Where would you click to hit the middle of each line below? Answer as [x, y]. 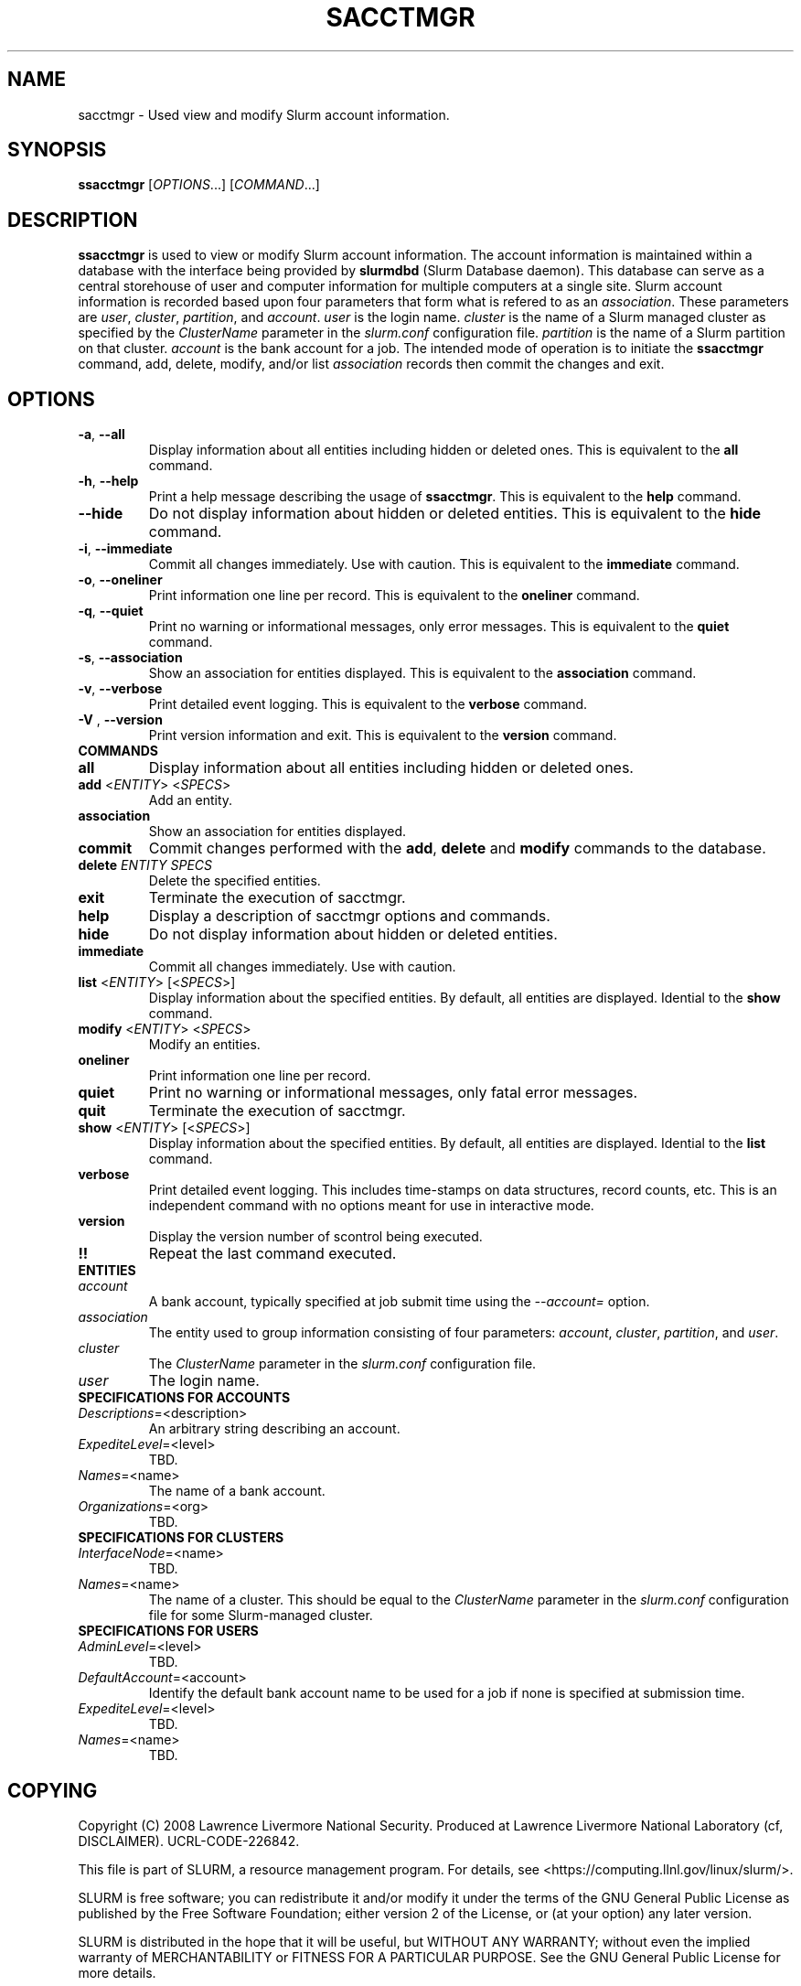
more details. [117, 1972]
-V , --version [120, 720]
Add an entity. [191, 800]
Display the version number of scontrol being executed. [315, 1237]
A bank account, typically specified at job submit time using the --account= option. [399, 1302]
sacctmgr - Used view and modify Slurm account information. [264, 114]
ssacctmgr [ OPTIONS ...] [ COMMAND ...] [199, 185]
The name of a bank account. [237, 1491]
